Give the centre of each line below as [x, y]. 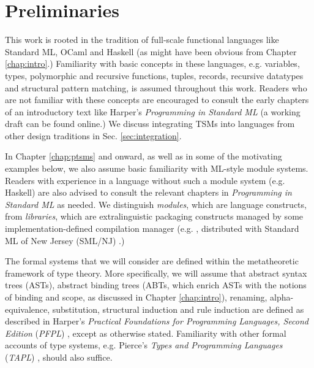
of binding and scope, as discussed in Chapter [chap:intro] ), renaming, [136, 297]
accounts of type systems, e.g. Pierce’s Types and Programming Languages [144, 345]
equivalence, [28, 309]
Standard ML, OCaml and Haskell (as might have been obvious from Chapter [151, 51]
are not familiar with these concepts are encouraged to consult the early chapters [157, 100]
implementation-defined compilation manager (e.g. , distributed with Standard [152, 228]
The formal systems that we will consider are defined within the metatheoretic [152, 261]
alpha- [282, 297]
